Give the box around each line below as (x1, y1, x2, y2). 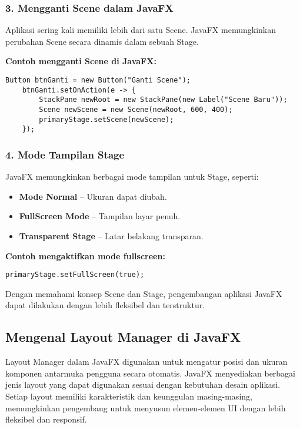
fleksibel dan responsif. (5, 413, 87, 425)
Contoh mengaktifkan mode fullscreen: (5, 249, 165, 262)
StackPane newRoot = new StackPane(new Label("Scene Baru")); (39, 95, 288, 104)
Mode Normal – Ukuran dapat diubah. (19, 190, 167, 202)
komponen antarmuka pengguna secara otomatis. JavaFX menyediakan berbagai (5, 367, 296, 379)
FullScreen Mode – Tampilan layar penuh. (19, 210, 181, 222)
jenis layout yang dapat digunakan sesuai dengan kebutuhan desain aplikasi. (5, 378, 281, 391)
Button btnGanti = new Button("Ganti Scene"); (5, 76, 191, 84)
